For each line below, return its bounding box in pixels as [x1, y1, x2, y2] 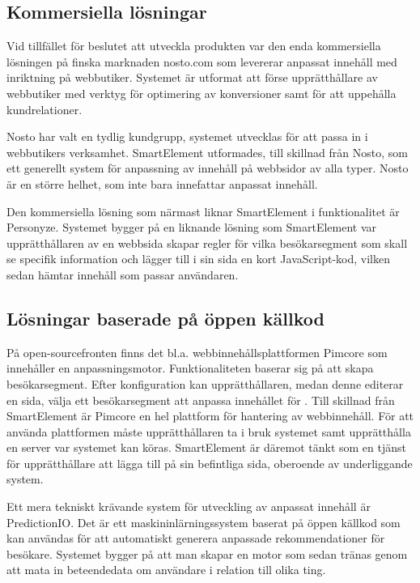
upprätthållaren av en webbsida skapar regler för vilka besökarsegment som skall [6, 234, 408, 251]
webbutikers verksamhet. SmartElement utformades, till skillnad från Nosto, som [6, 143, 408, 160]
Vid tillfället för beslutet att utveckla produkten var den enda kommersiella [6, 37, 381, 54]
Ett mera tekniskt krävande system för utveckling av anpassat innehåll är [6, 498, 371, 515]
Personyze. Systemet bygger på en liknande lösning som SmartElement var [6, 219, 377, 236]
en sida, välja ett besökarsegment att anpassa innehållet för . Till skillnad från [6, 391, 395, 408]
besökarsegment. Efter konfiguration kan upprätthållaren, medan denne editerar [6, 375, 404, 392]
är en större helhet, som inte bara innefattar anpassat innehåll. [6, 175, 318, 192]
